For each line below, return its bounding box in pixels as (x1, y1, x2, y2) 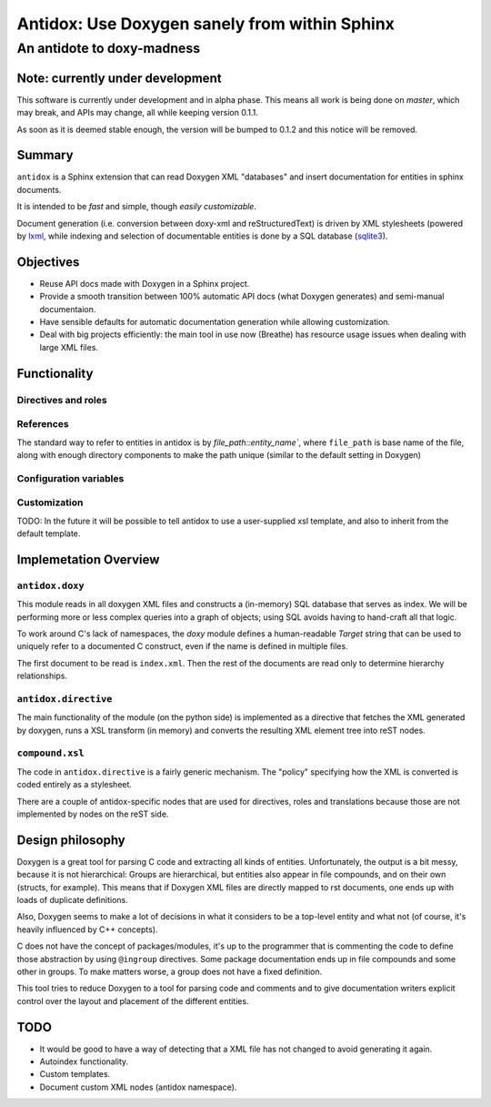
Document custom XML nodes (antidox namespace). (39, 1082, 237, 1092)
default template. (16, 528, 81, 539)
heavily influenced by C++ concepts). (16, 924, 158, 935)
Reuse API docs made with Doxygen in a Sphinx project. (39, 278, 250, 289)
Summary (16, 147, 74, 163)
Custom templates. (39, 1069, 111, 1080)
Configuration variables (16, 472, 125, 484)
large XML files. (39, 341, 99, 352)
